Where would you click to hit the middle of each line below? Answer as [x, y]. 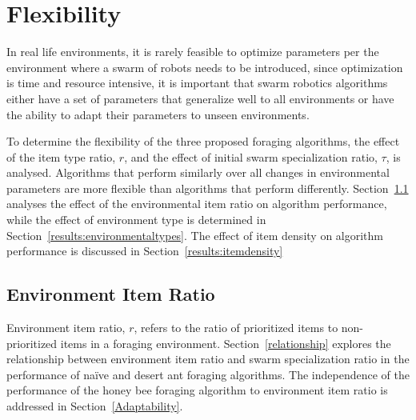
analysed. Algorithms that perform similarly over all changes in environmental [198, 172]
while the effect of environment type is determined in [136, 220]
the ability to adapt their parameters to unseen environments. [158, 114]
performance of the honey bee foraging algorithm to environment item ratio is [197, 390]
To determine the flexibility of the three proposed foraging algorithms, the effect [203, 141]
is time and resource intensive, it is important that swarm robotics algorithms [197, 83]
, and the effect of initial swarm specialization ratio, [251, 156]
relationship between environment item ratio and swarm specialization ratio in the [208, 359]
